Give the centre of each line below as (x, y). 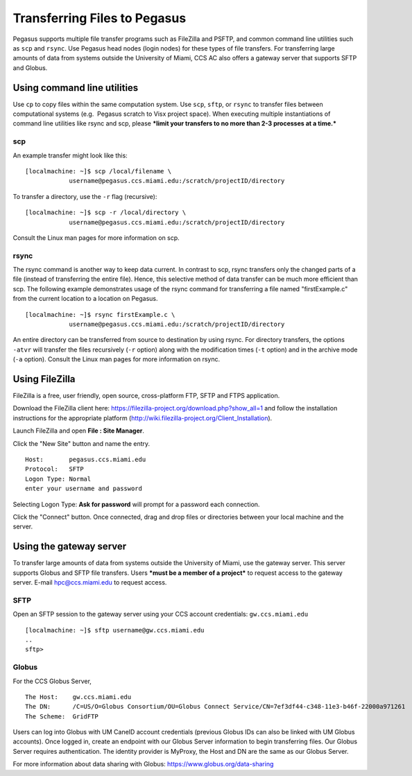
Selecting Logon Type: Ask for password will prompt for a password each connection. (136, 504)
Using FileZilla (44, 379)
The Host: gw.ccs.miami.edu (78, 697)
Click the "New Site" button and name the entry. (81, 443)
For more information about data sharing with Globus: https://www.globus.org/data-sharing (143, 764)
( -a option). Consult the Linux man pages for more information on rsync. (117, 359)
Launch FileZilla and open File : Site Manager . (79, 431)
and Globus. (30, 68)
